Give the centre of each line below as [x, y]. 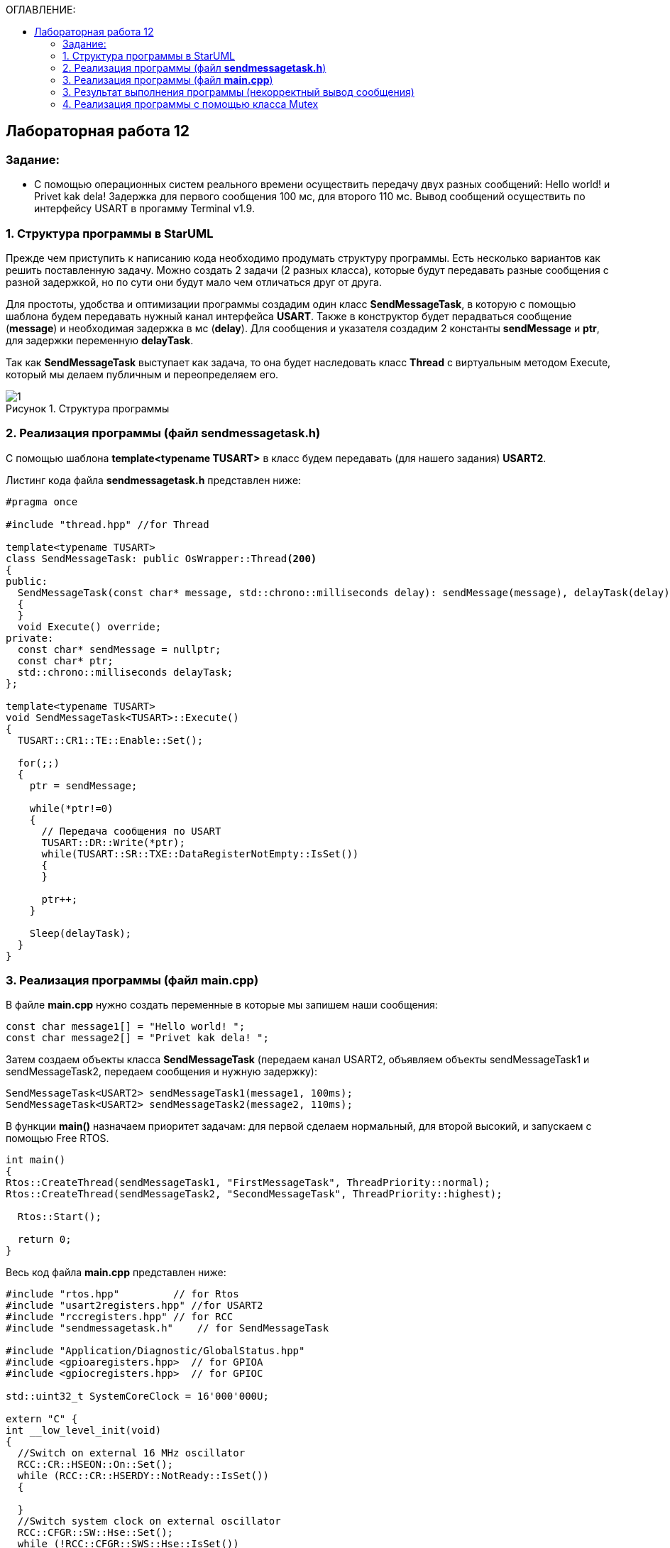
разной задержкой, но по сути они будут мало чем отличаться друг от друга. [194, 282]
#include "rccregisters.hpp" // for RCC [120, 1317]
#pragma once [42, 501]
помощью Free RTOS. [57, 1138]
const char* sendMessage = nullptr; [119, 649]
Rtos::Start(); [59, 1217]
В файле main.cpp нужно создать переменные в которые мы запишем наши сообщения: [222, 1005]
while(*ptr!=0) [71, 808]
